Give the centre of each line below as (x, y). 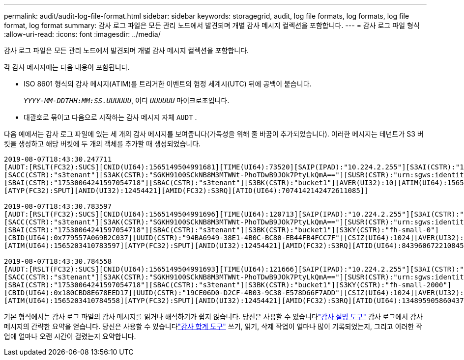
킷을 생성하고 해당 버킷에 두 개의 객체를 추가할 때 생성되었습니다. (102, 144)
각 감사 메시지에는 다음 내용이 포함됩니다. (67, 67)
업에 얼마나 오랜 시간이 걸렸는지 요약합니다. (70, 336)
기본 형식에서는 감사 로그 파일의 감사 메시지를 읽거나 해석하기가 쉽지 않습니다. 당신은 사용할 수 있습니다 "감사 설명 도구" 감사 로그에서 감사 (213, 317)
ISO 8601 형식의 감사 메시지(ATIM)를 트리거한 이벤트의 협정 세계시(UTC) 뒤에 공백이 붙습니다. (168, 84)
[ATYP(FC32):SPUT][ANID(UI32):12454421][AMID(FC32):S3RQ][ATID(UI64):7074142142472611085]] (186, 191)
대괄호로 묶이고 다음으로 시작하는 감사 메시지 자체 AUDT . (110, 117)
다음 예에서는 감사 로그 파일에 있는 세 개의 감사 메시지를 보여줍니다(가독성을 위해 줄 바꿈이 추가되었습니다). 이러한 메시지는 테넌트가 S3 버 (214, 134)
